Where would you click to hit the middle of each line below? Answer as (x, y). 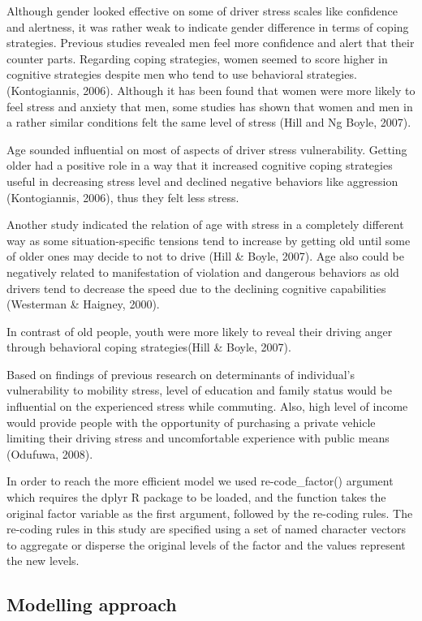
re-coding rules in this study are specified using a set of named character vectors (206, 529)
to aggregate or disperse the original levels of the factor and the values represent (206, 544)
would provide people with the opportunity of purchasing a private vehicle (191, 422)
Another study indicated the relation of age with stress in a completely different (205, 224)
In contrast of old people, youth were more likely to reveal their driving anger (200, 331)
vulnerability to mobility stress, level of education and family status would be (199, 390)
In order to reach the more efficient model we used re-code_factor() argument (200, 481)
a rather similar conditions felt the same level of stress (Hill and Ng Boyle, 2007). (209, 122)
